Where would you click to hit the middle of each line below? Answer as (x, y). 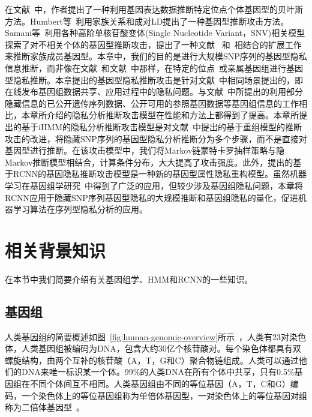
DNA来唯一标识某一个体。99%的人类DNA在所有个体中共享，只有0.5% (158, 372)
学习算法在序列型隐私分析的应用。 (80, 209)
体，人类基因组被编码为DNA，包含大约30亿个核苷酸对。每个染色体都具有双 (153, 348)
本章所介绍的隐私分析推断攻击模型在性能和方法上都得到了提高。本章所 (160, 115)
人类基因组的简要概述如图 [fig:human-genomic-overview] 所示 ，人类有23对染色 (156, 336)
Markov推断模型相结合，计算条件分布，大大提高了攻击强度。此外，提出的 (149, 162)
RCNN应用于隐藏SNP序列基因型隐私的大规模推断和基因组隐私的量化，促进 (151, 197)
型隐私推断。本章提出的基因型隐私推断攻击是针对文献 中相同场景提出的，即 (154, 79)
